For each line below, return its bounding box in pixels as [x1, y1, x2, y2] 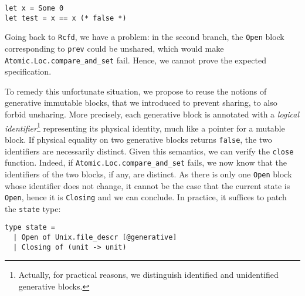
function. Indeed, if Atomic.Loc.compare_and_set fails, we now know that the [5, 156, 287, 169]
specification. [5, 65, 52, 78]
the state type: [5, 202, 61, 214]
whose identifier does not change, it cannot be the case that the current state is [5, 179, 290, 191]
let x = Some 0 [5, 4, 64, 12]
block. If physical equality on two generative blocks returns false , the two [5, 133, 272, 145]
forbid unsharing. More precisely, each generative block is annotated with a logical [5, 108, 300, 120]
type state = [5, 223, 55, 232]
